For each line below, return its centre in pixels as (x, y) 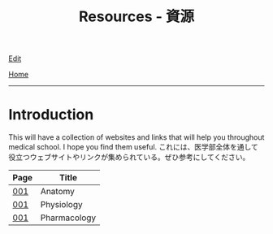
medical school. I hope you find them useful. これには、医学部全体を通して (133, 147)
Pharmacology (68, 218)
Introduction (51, 115)
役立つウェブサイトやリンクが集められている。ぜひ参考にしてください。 (129, 157)
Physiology (61, 205)
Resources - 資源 (136, 17)
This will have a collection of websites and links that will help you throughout (136, 137)
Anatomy (58, 192)
